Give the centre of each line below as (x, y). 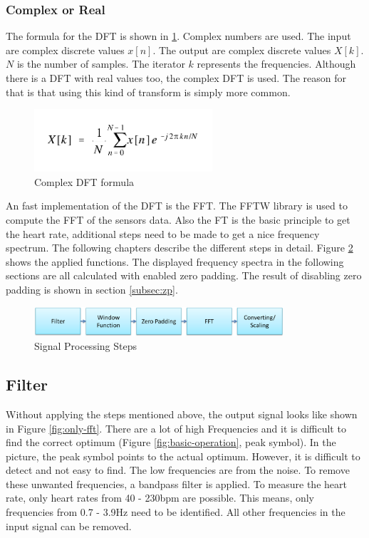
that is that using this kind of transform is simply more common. (148, 92)
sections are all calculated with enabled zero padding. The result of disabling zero (184, 275)
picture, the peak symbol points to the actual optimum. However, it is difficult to (183, 456)
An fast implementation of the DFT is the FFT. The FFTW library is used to (177, 206)
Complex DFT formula (84, 181)
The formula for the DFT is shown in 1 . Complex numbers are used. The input (178, 36)
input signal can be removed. (69, 526)
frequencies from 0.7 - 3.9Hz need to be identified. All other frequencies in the (176, 512)
